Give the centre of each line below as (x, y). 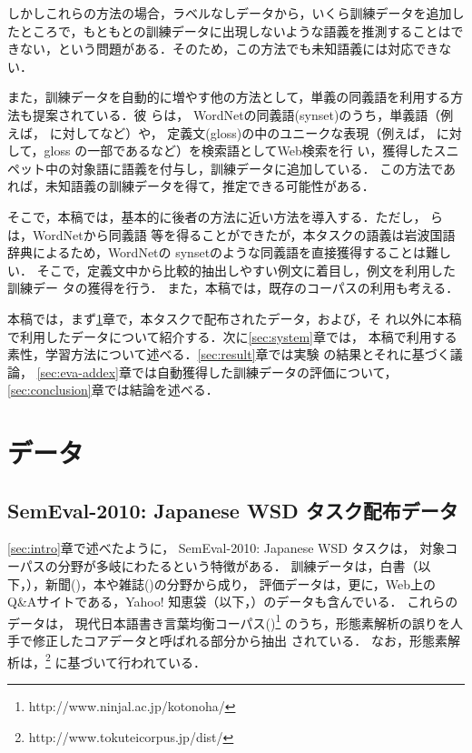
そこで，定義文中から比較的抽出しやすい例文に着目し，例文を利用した (246, 270)
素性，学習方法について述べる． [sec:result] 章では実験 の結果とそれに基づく (229, 354)
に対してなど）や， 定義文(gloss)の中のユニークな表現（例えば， (241, 132)
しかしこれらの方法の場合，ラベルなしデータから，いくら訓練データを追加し (236, 13)
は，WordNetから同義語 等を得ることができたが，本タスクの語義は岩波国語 (231, 234)
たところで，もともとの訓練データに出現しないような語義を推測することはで (236, 30)
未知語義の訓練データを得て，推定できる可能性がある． (210, 186)
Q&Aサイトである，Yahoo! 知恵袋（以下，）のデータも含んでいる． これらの (233, 602)
